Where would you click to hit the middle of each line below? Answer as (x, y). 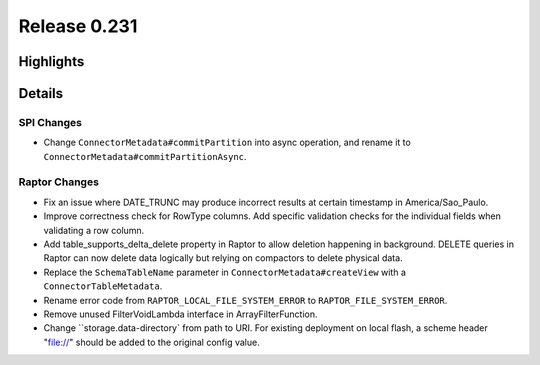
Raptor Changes (59, 182)
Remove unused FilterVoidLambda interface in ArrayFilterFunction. (180, 314)
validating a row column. (94, 230)
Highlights (51, 61)
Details (41, 93)
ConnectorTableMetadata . (103, 286)
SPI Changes (50, 122)
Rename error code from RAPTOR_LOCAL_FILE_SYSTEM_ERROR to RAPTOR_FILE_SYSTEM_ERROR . (245, 300)
